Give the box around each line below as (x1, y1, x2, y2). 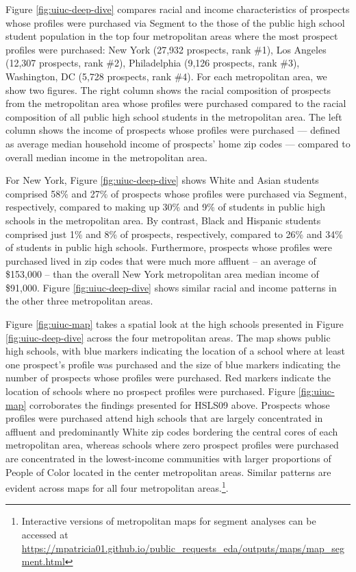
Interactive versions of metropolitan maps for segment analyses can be (21, 514, 316, 528)
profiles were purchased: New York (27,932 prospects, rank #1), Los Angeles (5, 42, 327, 56)
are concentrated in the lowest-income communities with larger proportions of (5, 451, 331, 465)
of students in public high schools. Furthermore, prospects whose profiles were (5, 240, 333, 254)
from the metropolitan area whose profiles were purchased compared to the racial (5, 96, 346, 110)
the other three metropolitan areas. (5, 294, 153, 308)
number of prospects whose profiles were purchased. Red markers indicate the (5, 370, 331, 385)
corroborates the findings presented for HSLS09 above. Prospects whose (29, 397, 330, 412)
